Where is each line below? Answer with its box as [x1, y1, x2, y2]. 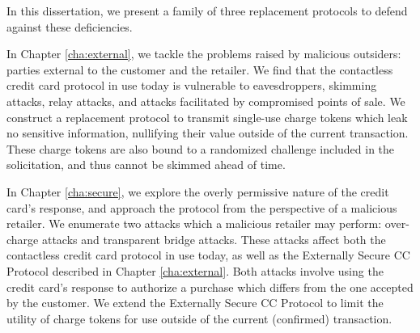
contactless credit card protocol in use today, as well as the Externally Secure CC [6, 247, 410, 263]
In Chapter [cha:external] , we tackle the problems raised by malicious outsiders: [6, 45, 401, 62]
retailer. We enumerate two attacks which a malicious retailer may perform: [6, 215, 382, 232]
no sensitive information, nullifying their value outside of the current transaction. [6, 124, 409, 141]
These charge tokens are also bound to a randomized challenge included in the [6, 140, 395, 157]
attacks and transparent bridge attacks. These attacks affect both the [41, 230, 386, 247]
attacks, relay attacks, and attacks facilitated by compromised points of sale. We [6, 92, 405, 109]
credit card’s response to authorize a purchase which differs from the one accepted [6, 278, 414, 295]
